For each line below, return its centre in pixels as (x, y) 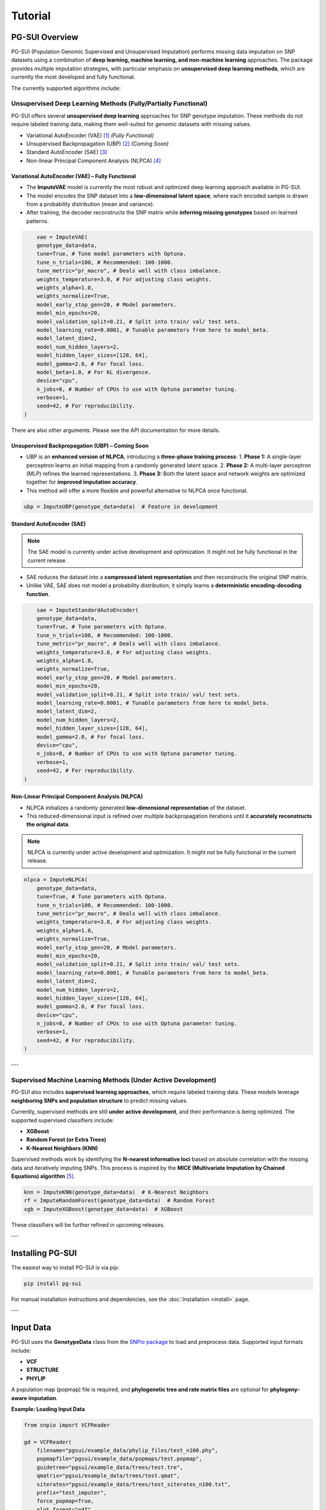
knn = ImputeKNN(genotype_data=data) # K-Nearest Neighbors (116, 1192)
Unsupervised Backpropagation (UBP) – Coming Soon (80, 445)
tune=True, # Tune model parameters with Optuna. (111, 254)
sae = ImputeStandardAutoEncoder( (88, 610)
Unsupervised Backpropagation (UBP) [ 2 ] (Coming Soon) (97, 143)
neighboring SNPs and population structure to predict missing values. (100, 1100)
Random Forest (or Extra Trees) (66, 1140)
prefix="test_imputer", (72, 1493)
